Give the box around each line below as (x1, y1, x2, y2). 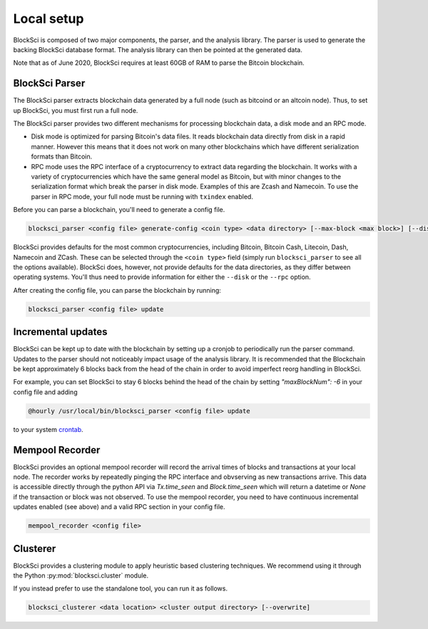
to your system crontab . (13, 425, 83, 433)
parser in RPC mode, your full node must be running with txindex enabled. (31, 192, 253, 201)
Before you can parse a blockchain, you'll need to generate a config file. (13, 206, 225, 214)
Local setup (13, 11, 84, 26)
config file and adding (13, 388, 78, 396)
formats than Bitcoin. (31, 152, 93, 161)
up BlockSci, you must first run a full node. (13, 106, 138, 114)
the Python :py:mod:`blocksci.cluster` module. (13, 571, 149, 580)
